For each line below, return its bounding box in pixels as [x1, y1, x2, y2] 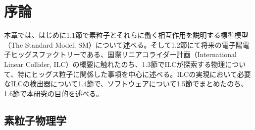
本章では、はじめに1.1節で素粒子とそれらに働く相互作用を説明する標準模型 [4, 30, 249, 40]
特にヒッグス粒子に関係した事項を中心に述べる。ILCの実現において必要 [17, 68, 251, 79]
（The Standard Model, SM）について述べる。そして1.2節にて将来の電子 [4, 39, 236, 50]
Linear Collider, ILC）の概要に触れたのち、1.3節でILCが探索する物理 [4, 59, 225, 69]
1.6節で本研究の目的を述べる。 [4, 88, 103, 98]
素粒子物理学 [4, 112, 66, 128]
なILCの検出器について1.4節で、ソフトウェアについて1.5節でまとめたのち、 [4, 78, 248, 89]
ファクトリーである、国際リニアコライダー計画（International [38, 49, 237, 60]
